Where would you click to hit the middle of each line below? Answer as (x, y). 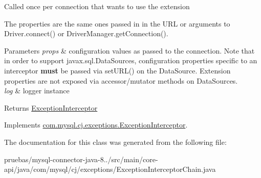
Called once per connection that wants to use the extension (97, 6)
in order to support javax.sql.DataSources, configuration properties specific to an (131, 60)
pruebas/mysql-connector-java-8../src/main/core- (81, 159)
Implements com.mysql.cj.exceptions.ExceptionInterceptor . (96, 125)
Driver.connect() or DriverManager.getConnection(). (86, 33)
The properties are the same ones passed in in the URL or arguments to (117, 23)
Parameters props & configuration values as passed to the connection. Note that (129, 50)
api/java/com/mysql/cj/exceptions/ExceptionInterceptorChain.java (110, 169)
